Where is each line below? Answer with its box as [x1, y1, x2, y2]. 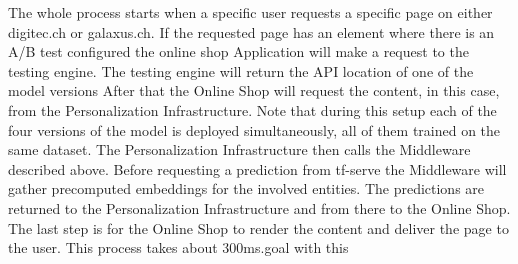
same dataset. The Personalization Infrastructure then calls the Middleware [8, 139, 471, 160]
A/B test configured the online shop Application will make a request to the [8, 41, 469, 62]
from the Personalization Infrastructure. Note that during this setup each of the [8, 99, 497, 120]
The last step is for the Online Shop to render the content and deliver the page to [8, 217, 509, 238]
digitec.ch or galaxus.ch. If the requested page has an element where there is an [8, 21, 495, 42]
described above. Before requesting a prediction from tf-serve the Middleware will [8, 158, 507, 179]
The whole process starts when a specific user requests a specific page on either [8, 2, 493, 22]
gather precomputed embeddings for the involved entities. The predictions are [8, 178, 485, 199]
